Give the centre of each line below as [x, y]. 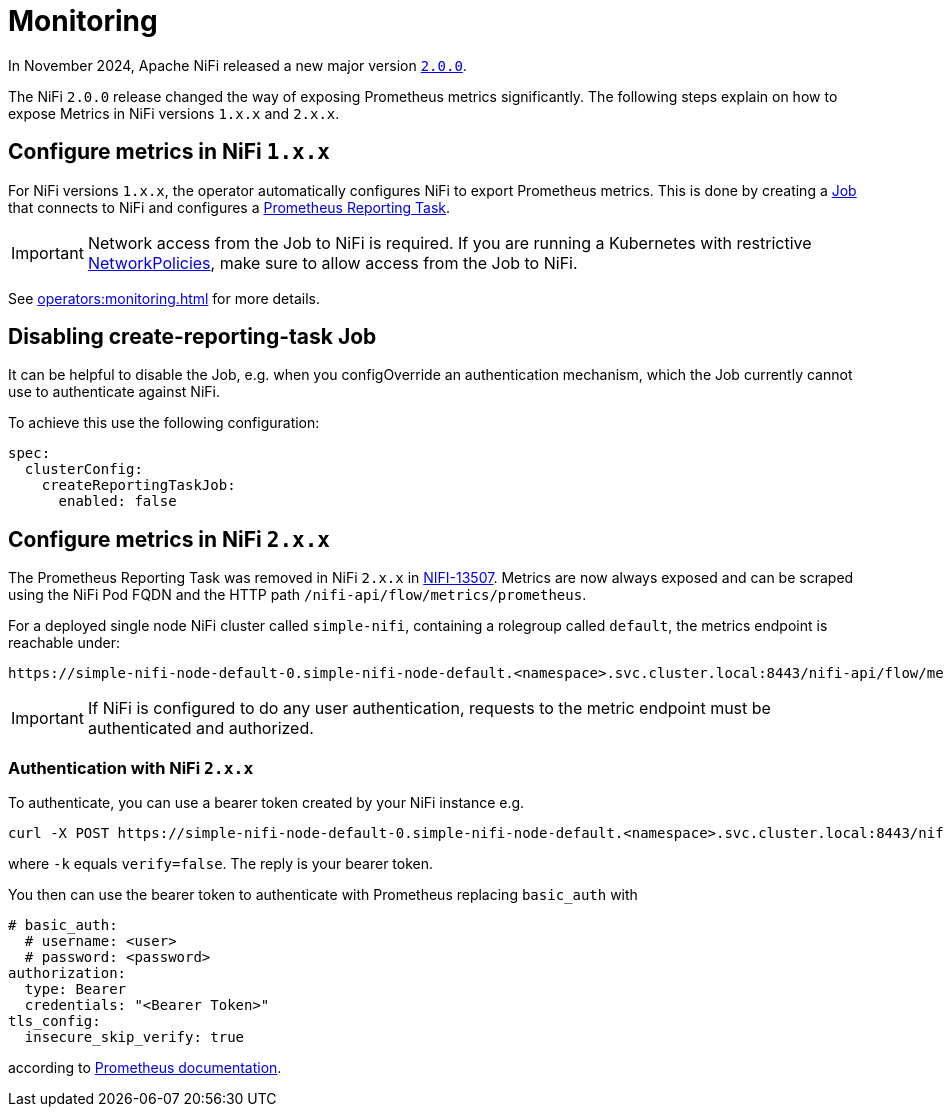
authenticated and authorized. [200, 728]
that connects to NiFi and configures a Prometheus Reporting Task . [229, 207]
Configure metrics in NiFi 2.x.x [169, 539]
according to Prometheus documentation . [145, 1068]
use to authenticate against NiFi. [114, 392]
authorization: [67, 973]
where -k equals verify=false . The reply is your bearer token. [221, 864]
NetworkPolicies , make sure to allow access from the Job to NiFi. [332, 262]
